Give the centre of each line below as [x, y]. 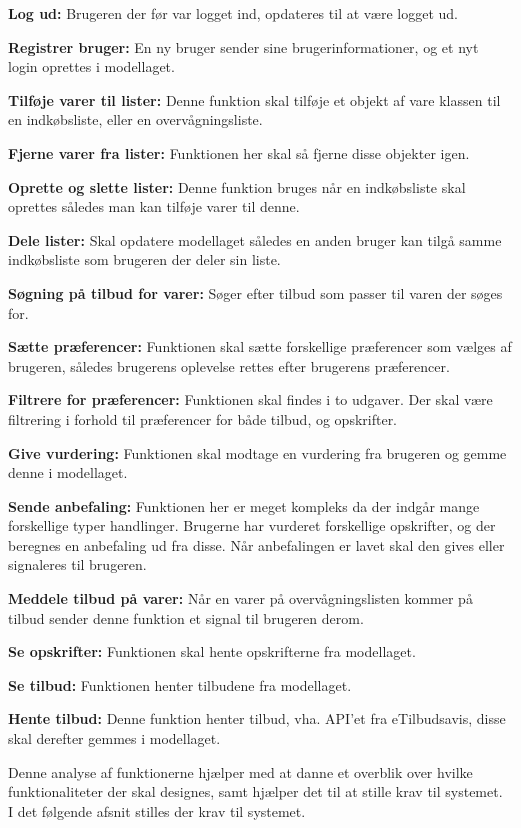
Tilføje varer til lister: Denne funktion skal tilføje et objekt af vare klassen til [254, 99]
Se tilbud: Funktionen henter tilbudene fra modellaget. [180, 684]
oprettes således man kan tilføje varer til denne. [154, 206]
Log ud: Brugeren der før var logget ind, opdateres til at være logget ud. [233, 13]
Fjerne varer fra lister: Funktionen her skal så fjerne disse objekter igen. [239, 152]
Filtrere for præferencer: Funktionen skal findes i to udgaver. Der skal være [250, 399]
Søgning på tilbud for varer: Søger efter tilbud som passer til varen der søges [255, 292]
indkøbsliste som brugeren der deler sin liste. [144, 259]
